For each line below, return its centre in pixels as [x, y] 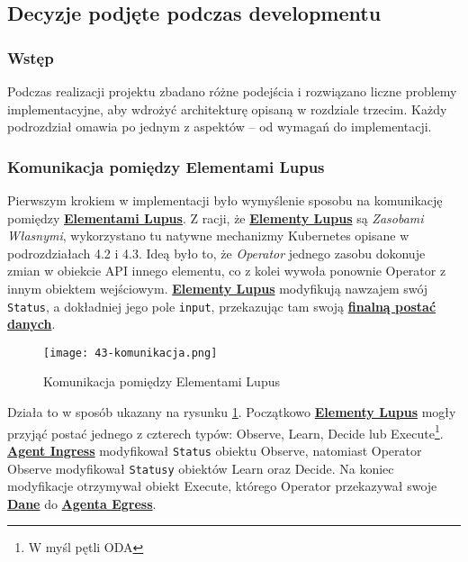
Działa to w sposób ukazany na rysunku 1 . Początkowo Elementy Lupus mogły [232, 412]
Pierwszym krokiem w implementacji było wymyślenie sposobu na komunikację [225, 200]
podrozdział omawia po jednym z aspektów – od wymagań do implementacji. [220, 127]
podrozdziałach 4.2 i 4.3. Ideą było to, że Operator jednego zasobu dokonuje [216, 253]
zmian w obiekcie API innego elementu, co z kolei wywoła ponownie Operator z [227, 271]
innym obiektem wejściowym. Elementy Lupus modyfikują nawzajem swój [218, 288]
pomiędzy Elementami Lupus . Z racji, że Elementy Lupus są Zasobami [216, 218]
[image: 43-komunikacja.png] [130, 353]
